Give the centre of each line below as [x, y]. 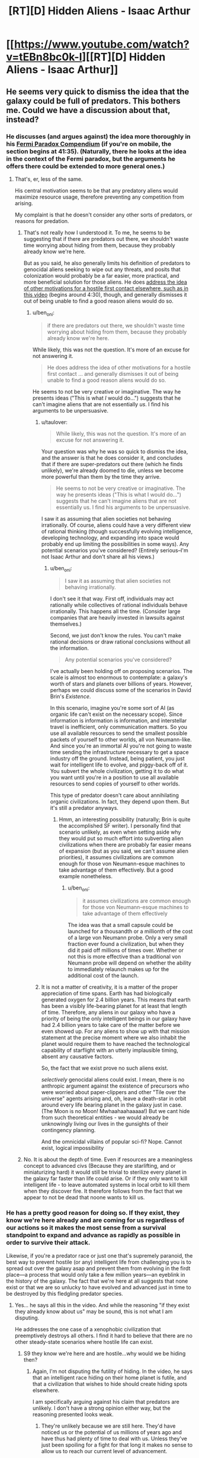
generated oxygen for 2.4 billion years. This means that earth [116, 1000]
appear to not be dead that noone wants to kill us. [84, 1198]
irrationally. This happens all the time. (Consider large [115, 611]
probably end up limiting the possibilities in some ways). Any [115, 544]
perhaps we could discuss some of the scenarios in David [121, 690]
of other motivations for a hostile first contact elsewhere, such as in [106, 288]
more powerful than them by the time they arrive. [101, 476]
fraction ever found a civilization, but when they [126, 944]
